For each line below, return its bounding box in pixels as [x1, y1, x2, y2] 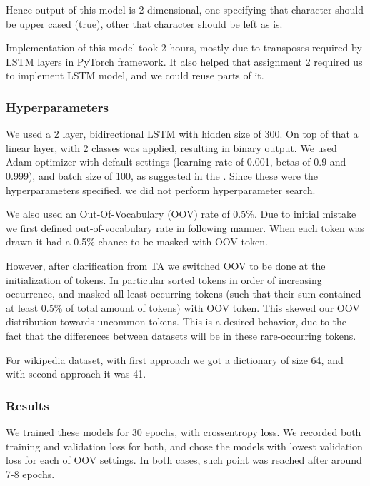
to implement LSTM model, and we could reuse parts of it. [6, 68, 264, 83]
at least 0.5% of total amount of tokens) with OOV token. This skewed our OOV [6, 300, 360, 315]
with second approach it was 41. [6, 366, 146, 381]
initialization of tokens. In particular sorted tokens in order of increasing [6, 272, 322, 287]
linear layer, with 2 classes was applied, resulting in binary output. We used [6, 140, 337, 155]
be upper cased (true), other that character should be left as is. [6, 16, 283, 31]
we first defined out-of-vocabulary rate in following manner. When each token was [6, 220, 364, 235]
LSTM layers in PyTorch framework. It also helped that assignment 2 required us [6, 54, 363, 69]
